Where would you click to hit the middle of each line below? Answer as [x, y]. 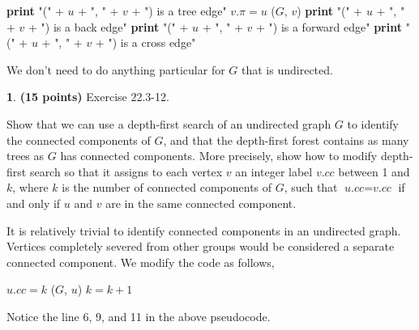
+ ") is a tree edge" [179, 11]
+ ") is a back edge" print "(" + [109, 26]
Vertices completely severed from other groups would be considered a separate [201, 246]
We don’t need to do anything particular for [116, 69]
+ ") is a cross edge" [145, 42]
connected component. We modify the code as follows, [141, 262]
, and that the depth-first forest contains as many [286, 140]
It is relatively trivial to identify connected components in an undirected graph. [204, 230]
